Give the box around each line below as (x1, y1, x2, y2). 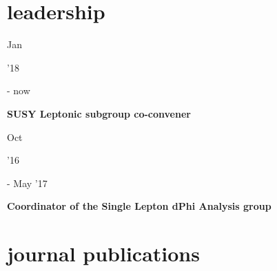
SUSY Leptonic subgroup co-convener (7, 106, 191, 120)
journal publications (7, 239, 200, 268)
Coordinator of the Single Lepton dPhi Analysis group (7, 199, 271, 213)
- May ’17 (7, 175, 48, 190)
